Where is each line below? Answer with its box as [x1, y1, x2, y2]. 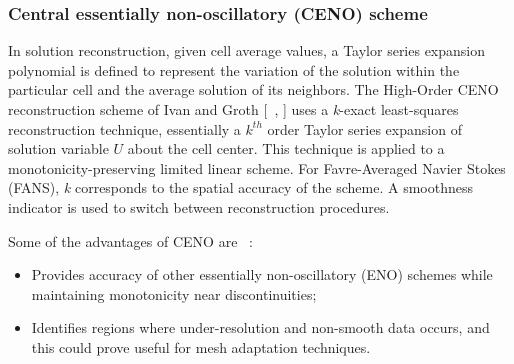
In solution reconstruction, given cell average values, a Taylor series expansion [8, 40, 486, 61]
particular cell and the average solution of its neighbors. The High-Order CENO [8, 79, 499, 100]
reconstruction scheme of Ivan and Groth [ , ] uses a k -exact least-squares [8, 99, 459, 119]
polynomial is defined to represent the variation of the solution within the [8, 59, 460, 80]
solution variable [8, 138, 109, 159]
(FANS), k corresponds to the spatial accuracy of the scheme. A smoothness [8, 177, 473, 198]
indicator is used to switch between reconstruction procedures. [8, 196, 390, 217]
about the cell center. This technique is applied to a [127, 138, 445, 159]
